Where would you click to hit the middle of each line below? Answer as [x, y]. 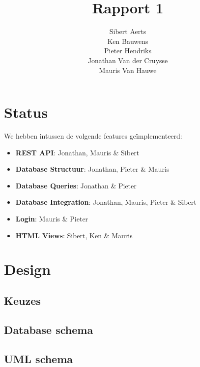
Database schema [49, 329]
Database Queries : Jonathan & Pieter [76, 185]
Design [28, 269]
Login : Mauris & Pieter [52, 219]
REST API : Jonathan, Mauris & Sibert [77, 152]
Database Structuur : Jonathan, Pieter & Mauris [92, 169]
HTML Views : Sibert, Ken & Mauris [74, 235]
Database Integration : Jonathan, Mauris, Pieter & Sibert [106, 202]
